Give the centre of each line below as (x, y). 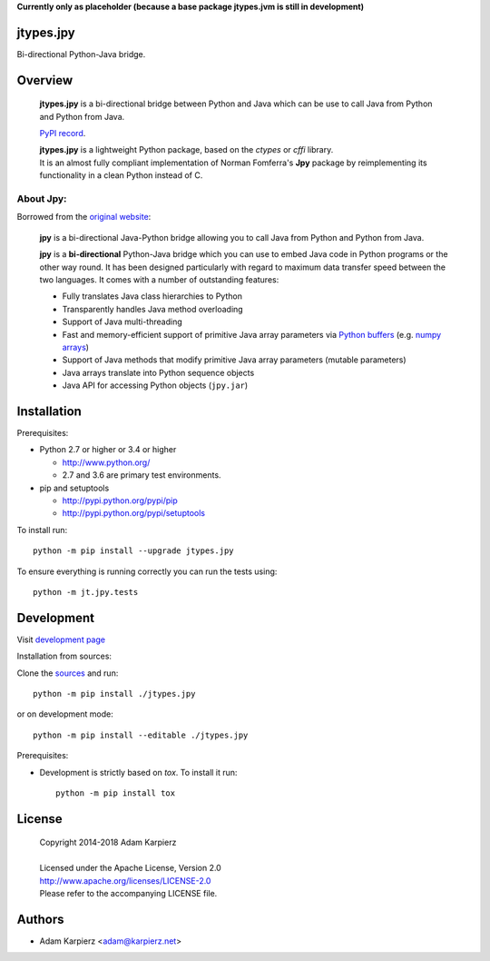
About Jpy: (42, 199)
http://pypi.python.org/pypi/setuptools (134, 513)
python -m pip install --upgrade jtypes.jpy (134, 551)
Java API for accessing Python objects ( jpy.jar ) (155, 385)
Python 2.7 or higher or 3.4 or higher (108, 450)
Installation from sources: (64, 656)
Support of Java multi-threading (122, 322)
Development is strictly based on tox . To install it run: (138, 772)
